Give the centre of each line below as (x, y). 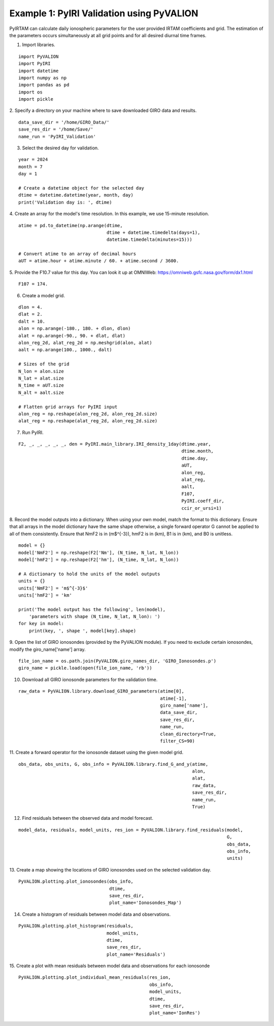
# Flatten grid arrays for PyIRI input (68, 407)
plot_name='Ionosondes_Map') (146, 903)
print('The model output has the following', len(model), (92, 609)
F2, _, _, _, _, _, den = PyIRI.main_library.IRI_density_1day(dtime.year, (115, 444)
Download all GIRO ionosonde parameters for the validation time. (90, 679)
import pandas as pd (44, 85)
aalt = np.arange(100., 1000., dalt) (65, 350)
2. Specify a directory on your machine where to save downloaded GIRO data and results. (103, 111)
